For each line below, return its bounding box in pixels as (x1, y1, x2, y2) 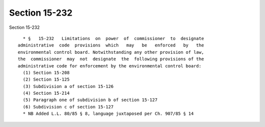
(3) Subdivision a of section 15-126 (23, 84, 114, 89)
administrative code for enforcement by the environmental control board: (18, 63, 202, 68)
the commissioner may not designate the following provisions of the (18, 56, 204, 62)
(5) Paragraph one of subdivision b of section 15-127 (23, 97, 158, 103)
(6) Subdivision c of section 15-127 (23, 104, 114, 109)
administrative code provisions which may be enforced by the (18, 42, 204, 48)
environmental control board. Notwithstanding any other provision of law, (18, 49, 204, 55)
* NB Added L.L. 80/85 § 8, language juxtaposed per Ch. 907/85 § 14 (23, 111, 194, 117)
